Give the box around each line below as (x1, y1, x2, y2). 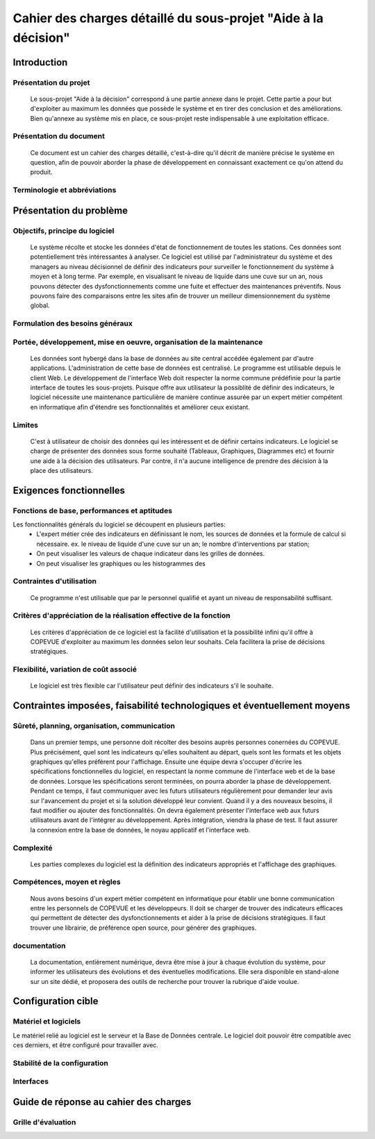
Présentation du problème (12, 204, 128, 216)
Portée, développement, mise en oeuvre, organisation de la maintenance (12, 337, 263, 347)
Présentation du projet (12, 77, 90, 87)
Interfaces (12, 1076, 49, 1086)
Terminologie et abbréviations (12, 185, 117, 195)
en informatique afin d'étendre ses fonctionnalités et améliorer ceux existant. (30, 403, 250, 411)
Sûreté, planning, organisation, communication (12, 721, 175, 731)
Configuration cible (12, 995, 99, 1008)
